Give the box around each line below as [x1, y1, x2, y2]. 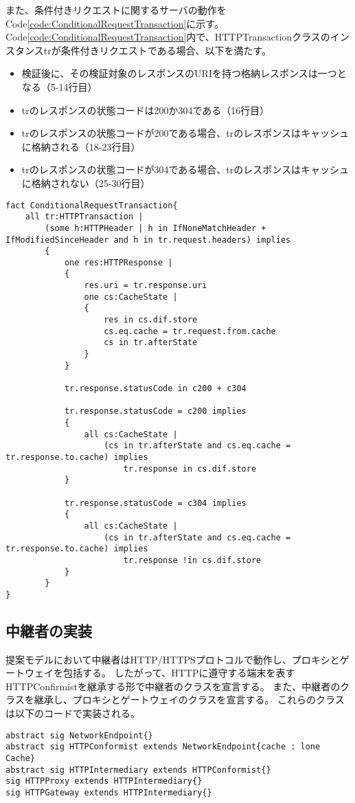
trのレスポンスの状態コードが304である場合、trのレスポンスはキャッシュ [21, 162, 349, 177]
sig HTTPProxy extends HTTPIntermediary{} [5, 776, 203, 786]
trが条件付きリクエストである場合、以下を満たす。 [43, 43, 272, 57]
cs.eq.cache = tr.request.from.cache [104, 326, 276, 336]
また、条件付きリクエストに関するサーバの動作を [5, 3, 227, 16]
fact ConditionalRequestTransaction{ [5, 200, 178, 210]
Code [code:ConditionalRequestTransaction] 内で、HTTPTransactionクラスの [5, 30, 330, 44]
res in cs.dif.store [104, 315, 198, 325]
